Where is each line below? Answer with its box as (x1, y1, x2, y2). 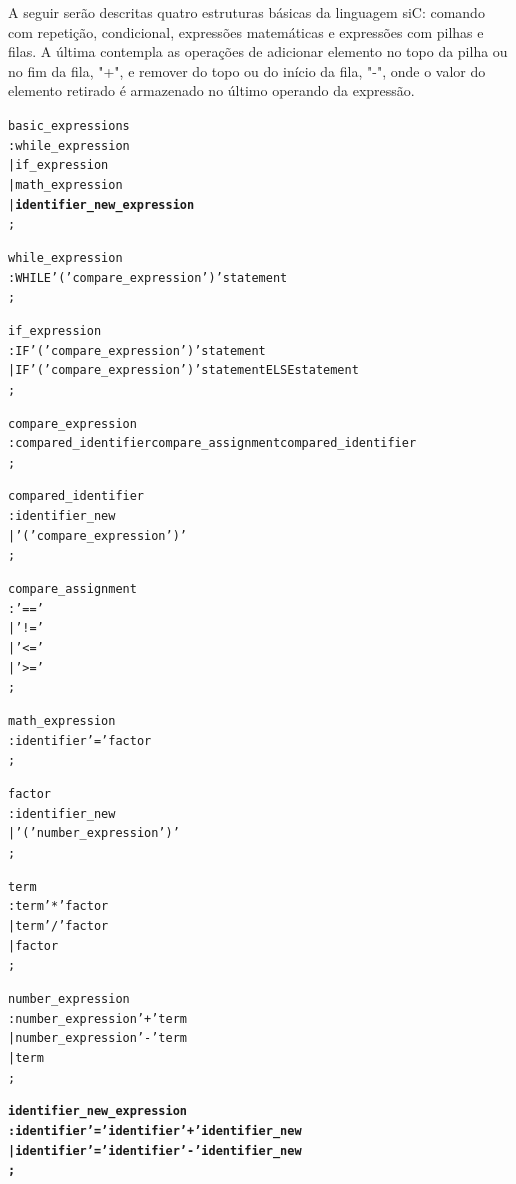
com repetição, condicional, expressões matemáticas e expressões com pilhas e (8, 21, 484, 42)
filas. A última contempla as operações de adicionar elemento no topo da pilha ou (8, 41, 508, 62)
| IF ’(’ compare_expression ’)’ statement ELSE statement (8, 363, 359, 378)
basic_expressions (8, 118, 130, 133)
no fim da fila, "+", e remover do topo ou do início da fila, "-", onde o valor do (8, 60, 486, 81)
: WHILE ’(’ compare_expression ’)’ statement (8, 270, 288, 285)
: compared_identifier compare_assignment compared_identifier (8, 436, 417, 451)
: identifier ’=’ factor (8, 733, 152, 748)
